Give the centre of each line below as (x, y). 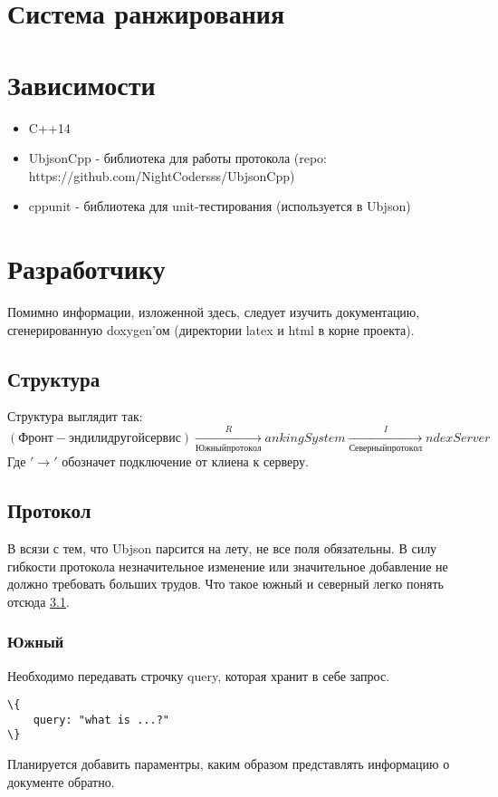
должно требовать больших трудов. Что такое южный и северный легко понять (225, 584)
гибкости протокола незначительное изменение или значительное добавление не (228, 566)
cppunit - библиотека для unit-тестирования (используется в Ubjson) (220, 206)
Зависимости (81, 84)
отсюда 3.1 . (38, 601)
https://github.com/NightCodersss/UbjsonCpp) (162, 175)
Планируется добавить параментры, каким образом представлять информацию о (229, 764)
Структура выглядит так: (75, 416)
